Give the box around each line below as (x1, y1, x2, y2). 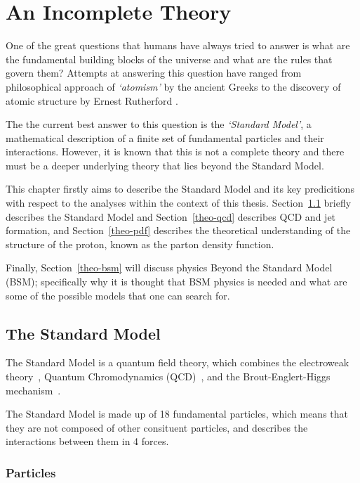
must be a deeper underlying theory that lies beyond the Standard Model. (6, 157, 324, 172)
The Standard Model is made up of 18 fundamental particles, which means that (6, 406, 348, 421)
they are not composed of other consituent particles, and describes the (6, 420, 308, 434)
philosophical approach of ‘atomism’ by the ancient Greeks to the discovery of (6, 79, 341, 94)
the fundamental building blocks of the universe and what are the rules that (6, 51, 333, 66)
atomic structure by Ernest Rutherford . (6, 93, 178, 108)
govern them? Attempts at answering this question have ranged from (6, 65, 302, 80)
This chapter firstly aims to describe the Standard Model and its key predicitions (6, 181, 354, 196)
